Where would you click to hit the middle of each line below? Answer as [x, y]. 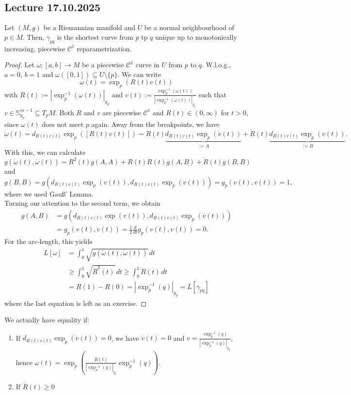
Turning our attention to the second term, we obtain [82, 203]
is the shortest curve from [95, 37]
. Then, [33, 37]
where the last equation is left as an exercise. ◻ [76, 303]
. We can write [139, 74]
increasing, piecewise [35, 48]
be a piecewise [103, 65]
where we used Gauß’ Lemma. [49, 193]
